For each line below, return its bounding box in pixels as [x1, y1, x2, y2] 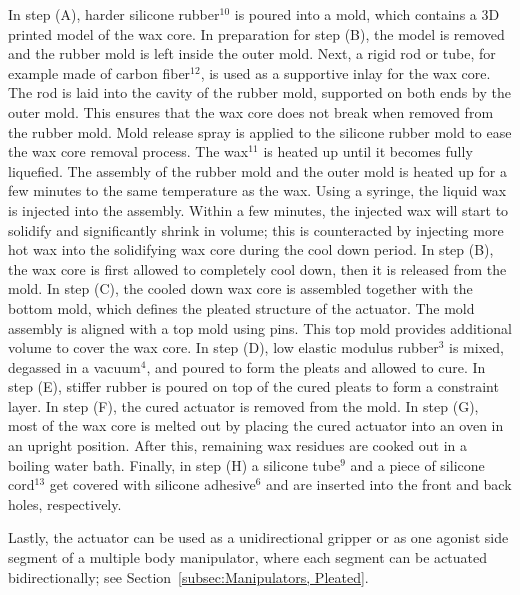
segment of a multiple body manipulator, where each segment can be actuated [8, 547, 487, 568]
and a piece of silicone [350, 454, 485, 475]
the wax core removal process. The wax [8, 141, 249, 162]
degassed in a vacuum [8, 356, 141, 377]
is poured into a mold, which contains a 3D [234, 4, 500, 24]
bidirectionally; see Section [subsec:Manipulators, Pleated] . [8, 566, 369, 587]
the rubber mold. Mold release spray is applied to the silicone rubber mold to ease [8, 121, 512, 142]
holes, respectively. [8, 493, 122, 514]
